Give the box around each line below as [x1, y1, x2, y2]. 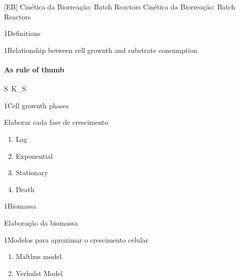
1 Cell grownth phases [4, 100, 69, 110]
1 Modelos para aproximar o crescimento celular [4, 234, 149, 245]
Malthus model [15, 251, 62, 262]
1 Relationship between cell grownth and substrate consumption [4, 44, 198, 55]
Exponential [15, 150, 53, 161]
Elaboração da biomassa [4, 217, 78, 228]
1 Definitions [4, 28, 41, 38]
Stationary [15, 167, 48, 178]
